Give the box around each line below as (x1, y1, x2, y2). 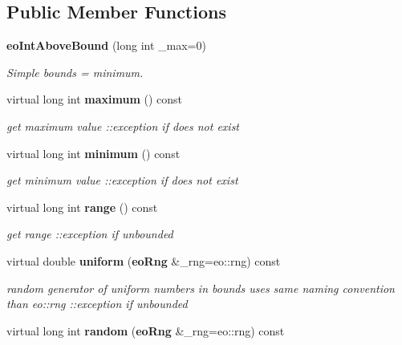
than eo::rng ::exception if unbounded (6, 295, 188, 312)
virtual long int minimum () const (6, 144, 181, 161)
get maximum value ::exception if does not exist (6, 117, 240, 134)
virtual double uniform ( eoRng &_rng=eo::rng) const (6, 252, 281, 269)
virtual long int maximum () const (6, 91, 183, 108)
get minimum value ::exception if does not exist (6, 172, 238, 189)
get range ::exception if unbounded (6, 225, 173, 242)
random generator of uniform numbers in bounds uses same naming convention (6, 279, 395, 296)
